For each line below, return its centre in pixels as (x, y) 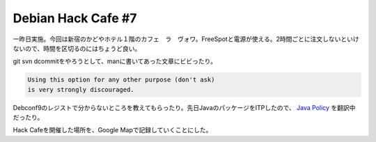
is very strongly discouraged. (81, 89)
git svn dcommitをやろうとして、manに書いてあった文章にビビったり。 (115, 61)
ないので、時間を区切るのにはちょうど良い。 (77, 48)
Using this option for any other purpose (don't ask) (121, 80)
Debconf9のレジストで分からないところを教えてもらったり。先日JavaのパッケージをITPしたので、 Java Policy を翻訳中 (184, 107)
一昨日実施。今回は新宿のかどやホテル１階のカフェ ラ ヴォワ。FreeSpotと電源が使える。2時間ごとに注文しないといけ (186, 39)
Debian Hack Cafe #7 (75, 18)
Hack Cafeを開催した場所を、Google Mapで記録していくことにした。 (112, 130)
